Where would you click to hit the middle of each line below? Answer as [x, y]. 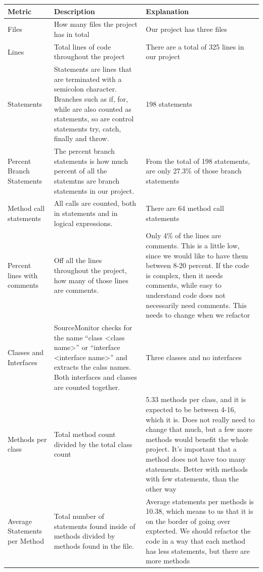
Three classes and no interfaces [194, 357]
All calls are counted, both [95, 203]
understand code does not [186, 295]
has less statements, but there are [198, 551]
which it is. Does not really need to [200, 419]
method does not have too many [196, 459]
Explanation [167, 11]
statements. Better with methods [197, 469]
